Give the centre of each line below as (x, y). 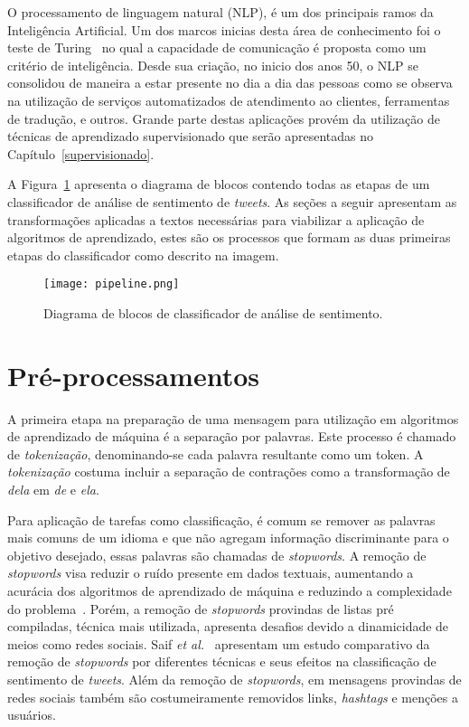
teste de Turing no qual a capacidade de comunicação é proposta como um (217, 47)
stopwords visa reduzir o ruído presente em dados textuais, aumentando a (211, 573)
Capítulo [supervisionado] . (81, 153)
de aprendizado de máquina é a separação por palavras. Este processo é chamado (232, 436)
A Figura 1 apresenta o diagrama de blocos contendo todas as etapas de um (219, 184)
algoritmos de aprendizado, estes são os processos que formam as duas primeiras (229, 237)
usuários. (32, 715)
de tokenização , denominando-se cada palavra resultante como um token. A (216, 453)
